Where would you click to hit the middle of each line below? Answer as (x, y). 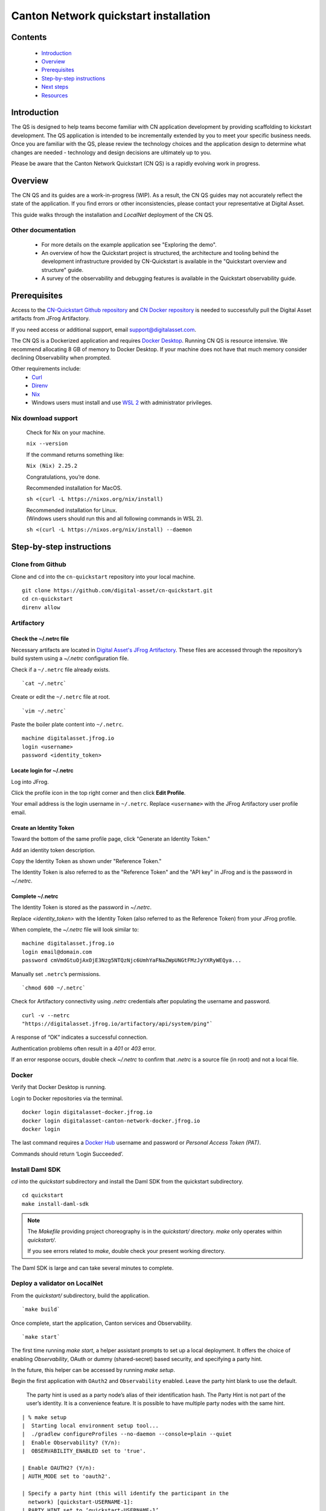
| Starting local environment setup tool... (91, 1426)
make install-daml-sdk (56, 1204)
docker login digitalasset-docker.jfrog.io (87, 1112)
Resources (55, 95)
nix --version (47, 444)
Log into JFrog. (30, 781)
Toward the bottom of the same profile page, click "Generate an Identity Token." (111, 839)
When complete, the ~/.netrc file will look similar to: (75, 929)
